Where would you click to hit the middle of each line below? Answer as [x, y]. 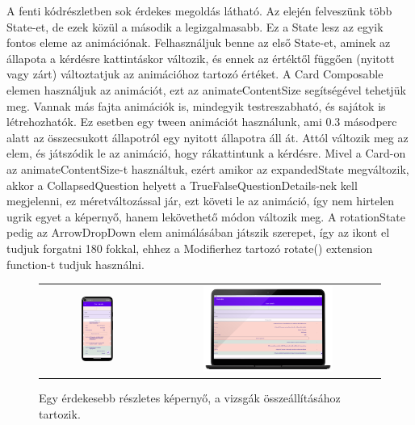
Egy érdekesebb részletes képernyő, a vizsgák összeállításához [190, 398]
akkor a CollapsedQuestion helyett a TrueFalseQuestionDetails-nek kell [182, 185]
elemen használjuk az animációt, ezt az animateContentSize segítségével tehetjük [206, 89]
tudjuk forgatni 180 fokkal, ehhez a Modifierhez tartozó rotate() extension [190, 248]
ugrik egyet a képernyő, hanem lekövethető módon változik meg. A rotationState [206, 216]
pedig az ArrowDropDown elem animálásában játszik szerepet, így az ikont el [198, 232]
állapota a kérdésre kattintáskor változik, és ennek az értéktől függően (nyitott [201, 58]
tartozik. [60, 413]
